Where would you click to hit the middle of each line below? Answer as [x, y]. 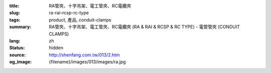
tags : [15, 19]
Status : [17, 48]
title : [14, 6]
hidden [56, 48]
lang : [15, 40]
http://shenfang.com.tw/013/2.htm [84, 54]
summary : [20, 27]
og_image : [21, 62]
